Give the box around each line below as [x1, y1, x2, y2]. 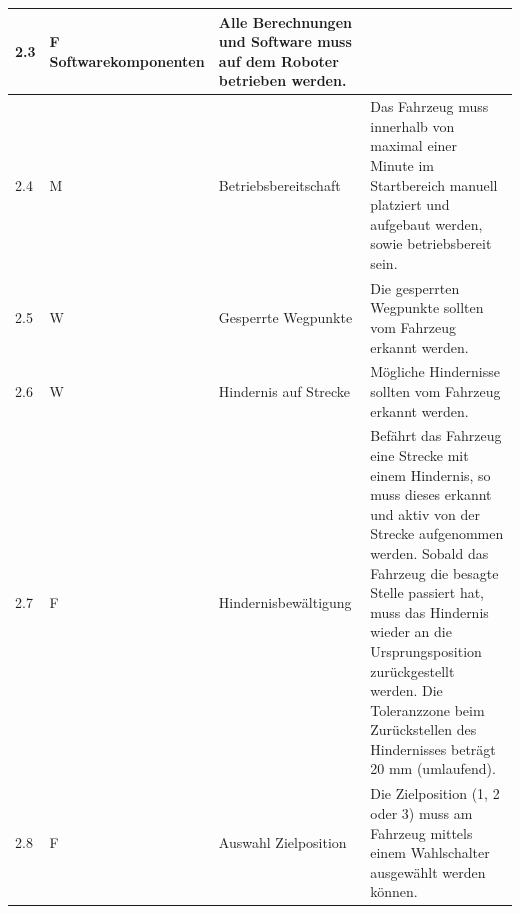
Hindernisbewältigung [218, 591, 352, 612]
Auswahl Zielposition [218, 832, 347, 853]
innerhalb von [370, 115, 455, 136]
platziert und [370, 194, 450, 215]
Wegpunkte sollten [370, 297, 484, 318]
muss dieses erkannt [370, 484, 492, 505]
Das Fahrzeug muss [370, 96, 489, 117]
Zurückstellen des [370, 719, 477, 740]
